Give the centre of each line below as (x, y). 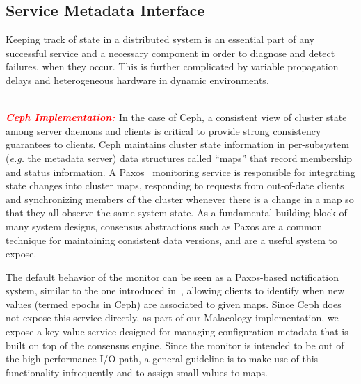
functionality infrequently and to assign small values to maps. (137, 372)
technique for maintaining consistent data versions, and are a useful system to (172, 240)
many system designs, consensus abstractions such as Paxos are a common (164, 226)
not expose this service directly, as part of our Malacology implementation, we (172, 318)
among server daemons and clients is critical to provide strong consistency (163, 130)
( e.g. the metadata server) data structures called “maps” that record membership (179, 158)
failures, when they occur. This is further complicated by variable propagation (172, 66)
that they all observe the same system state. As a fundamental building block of (176, 213)
